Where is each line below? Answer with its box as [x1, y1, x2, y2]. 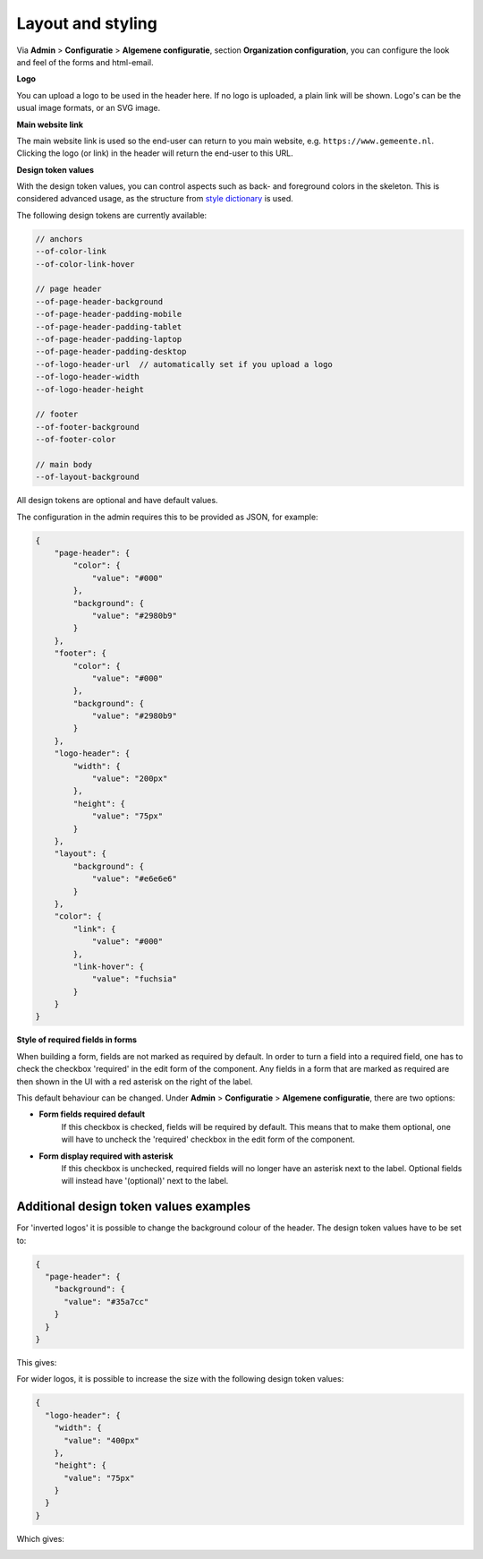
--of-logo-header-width [35, 372, 140, 382]
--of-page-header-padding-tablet [35, 321, 182, 331]
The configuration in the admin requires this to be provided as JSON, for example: [16, 511, 318, 522]
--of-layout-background [35, 472, 140, 483]
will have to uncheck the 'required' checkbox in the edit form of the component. [61, 1134, 355, 1145]
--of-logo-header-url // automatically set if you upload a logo [35, 359, 333, 369]
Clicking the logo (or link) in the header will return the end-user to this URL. [16, 148, 294, 158]
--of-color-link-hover [35, 259, 135, 269]
